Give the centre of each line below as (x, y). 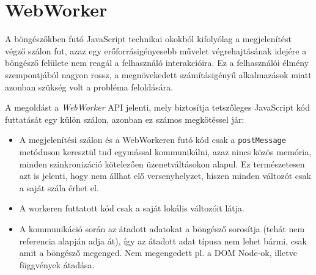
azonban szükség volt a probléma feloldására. (89, 86)
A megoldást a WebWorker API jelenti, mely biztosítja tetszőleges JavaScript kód (158, 107)
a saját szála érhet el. (59, 187)
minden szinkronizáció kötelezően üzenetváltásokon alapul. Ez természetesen (162, 163)
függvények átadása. (57, 264)
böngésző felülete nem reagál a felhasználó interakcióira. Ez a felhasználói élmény (157, 63)
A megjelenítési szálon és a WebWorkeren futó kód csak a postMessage (152, 140)
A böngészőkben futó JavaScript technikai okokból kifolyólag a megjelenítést (149, 39)
